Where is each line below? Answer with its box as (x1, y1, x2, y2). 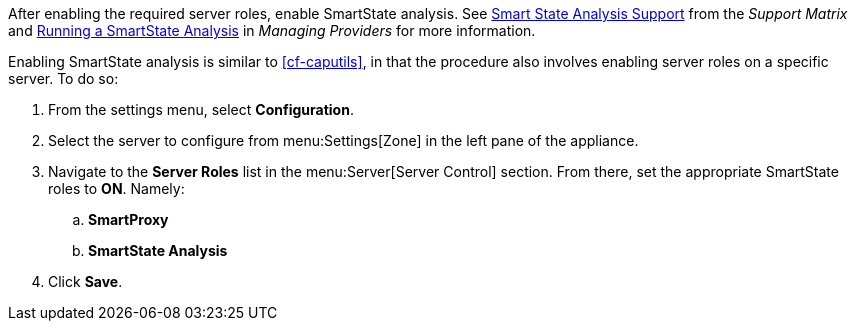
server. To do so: (8, 70, 119, 87)
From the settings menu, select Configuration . (48, 101, 354, 118)
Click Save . (48, 273, 123, 290)
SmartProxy (88, 211, 169, 228)
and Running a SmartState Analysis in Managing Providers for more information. (8, 22, 536, 39)
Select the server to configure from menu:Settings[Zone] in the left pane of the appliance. (48, 132, 639, 149)
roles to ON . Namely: (48, 180, 185, 197)
